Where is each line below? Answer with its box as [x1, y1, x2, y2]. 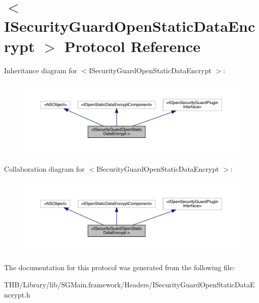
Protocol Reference [64, 35, 200, 56]
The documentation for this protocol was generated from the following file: [4, 262, 235, 273]
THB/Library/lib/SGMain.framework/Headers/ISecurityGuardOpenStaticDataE [4, 279, 255, 289]
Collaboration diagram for [4, 163, 85, 174]
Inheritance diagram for [4, 65, 77, 75]
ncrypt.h [4, 289, 30, 299]
